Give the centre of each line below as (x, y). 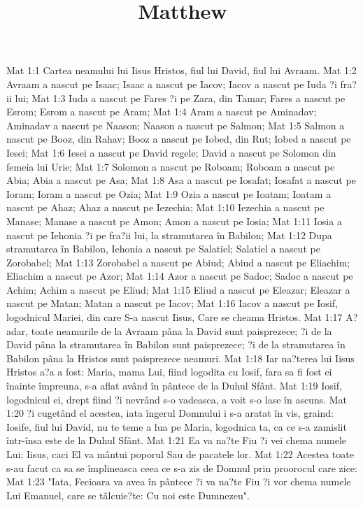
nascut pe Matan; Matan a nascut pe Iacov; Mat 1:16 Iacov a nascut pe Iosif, (172, 303)
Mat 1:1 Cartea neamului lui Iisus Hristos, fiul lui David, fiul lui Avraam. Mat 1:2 (181, 70)
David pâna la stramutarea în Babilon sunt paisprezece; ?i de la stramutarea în (176, 344)
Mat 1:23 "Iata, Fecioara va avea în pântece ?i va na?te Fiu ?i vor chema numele (179, 481)
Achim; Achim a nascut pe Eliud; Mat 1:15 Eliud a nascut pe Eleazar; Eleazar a (178, 289)
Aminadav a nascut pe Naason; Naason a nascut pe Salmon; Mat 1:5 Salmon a (176, 125)
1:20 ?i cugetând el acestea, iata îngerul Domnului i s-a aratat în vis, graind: (170, 413)
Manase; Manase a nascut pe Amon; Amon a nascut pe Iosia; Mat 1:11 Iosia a (174, 221)
